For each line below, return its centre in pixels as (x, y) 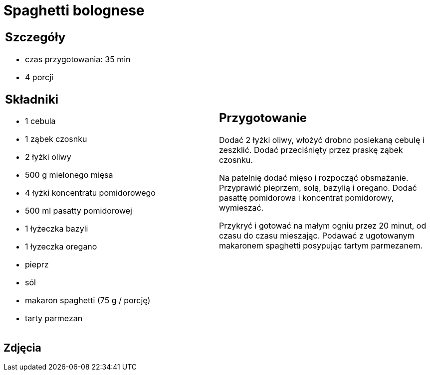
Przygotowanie (263, 118)
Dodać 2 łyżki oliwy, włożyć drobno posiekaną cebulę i (322, 140)
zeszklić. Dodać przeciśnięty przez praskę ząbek (311, 150)
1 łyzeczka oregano (61, 247)
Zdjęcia (22, 348)
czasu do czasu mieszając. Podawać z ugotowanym (317, 236)
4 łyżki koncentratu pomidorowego (90, 193)
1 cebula (40, 121)
